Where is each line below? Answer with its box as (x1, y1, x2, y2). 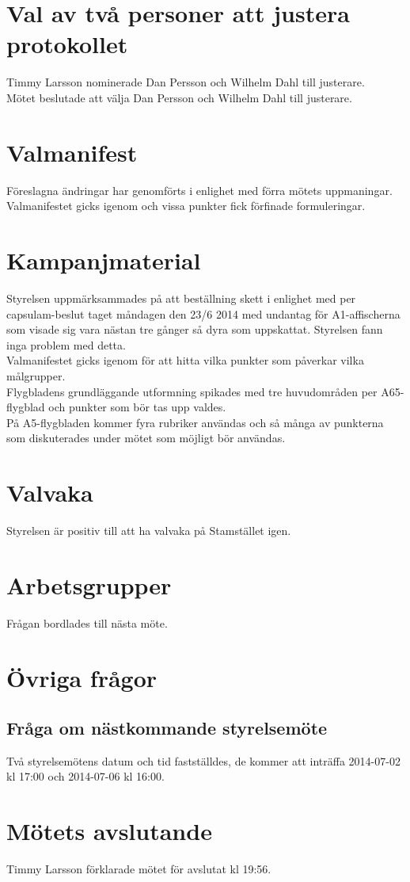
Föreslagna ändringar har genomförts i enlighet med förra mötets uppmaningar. (6, 181, 393, 198)
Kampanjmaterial (6, 244, 201, 276)
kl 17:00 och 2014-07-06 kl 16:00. (6, 768, 165, 785)
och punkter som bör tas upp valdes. (48, 399, 226, 415)
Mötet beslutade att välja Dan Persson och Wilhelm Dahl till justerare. (6, 89, 352, 105)
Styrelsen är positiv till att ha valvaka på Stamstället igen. (6, 522, 291, 538)
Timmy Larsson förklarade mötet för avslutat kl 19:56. (6, 861, 271, 877)
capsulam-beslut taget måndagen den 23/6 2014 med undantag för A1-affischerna (6, 305, 401, 322)
